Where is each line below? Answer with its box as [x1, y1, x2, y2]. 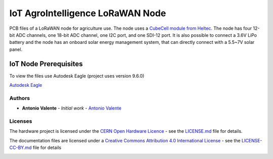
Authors [9, 94, 30, 101]
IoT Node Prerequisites [9, 60, 83, 68]
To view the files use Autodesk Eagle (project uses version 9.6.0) [9, 73, 145, 79]
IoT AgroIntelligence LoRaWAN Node [9, 8, 166, 19]
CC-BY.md [9, 144, 32, 151]
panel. [9, 46, 23, 52]
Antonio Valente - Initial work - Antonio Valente [22, 105, 121, 111]
